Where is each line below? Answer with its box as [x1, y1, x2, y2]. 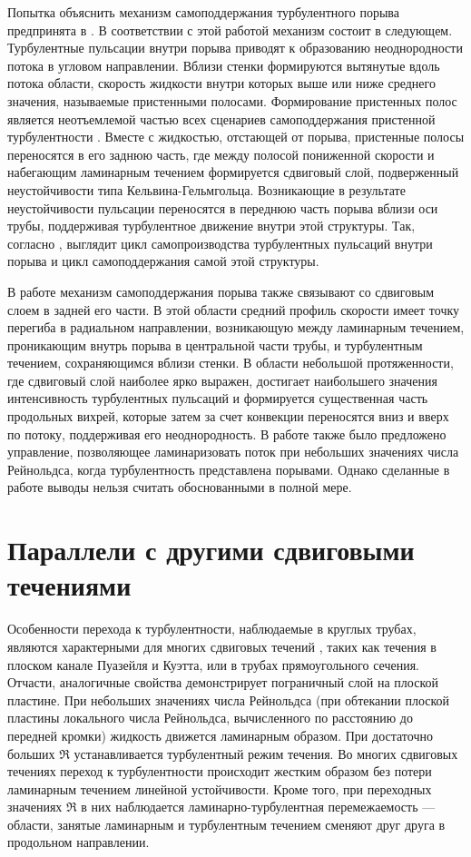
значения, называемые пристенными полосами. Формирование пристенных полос [7, 91, 457, 110]
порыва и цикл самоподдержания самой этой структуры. [7, 251, 319, 271]
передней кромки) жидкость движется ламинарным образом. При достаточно [7, 725, 433, 744]
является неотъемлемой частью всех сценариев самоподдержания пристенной [7, 109, 436, 128]
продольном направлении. [7, 832, 150, 852]
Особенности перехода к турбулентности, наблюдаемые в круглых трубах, [7, 619, 417, 638]
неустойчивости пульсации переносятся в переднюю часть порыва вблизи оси [7, 198, 438, 217]
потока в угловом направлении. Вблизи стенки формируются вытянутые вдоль [7, 55, 440, 74]
